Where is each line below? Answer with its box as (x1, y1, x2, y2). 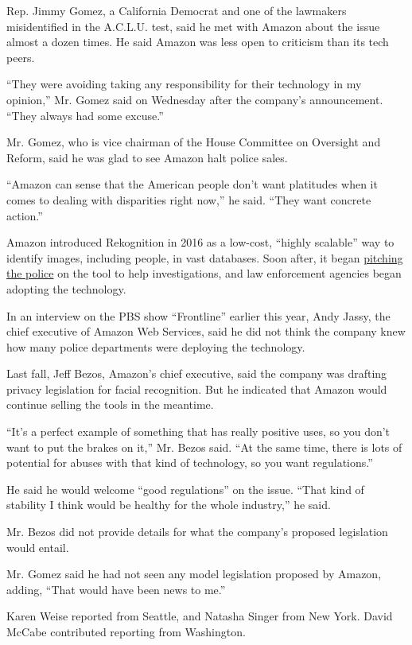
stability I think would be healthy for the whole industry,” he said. (6, 496, 331, 513)
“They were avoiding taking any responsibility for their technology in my (6, 76, 362, 92)
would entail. (6, 538, 69, 555)
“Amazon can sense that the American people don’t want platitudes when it (6, 176, 378, 192)
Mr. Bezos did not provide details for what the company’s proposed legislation (6, 523, 388, 540)
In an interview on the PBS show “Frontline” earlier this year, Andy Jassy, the (6, 307, 391, 324)
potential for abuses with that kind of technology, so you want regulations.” (6, 454, 373, 471)
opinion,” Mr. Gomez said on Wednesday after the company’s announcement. (6, 91, 383, 107)
